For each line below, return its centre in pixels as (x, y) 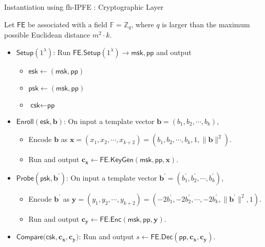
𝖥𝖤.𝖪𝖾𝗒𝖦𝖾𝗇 (117, 160)
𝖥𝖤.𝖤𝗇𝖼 (111, 219)
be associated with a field (68, 24)
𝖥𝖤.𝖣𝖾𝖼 (162, 237)
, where (143, 24)
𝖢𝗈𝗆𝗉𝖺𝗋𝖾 (30, 237)
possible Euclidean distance (47, 35)
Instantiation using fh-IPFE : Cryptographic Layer (84, 7)
